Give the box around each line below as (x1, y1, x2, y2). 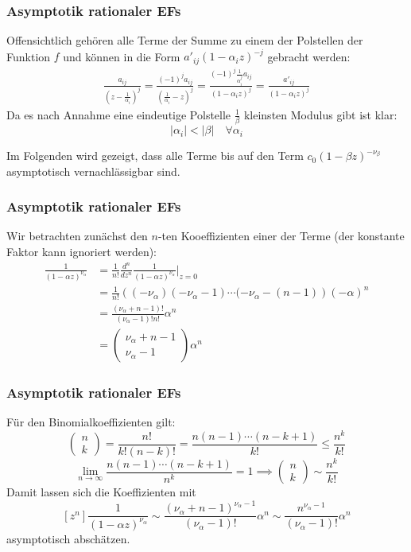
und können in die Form (63, 48, 180, 64)
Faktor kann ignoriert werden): (6, 243, 157, 260)
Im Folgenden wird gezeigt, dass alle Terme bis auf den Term (6, 147, 304, 164)
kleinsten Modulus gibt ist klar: (243, 106, 397, 122)
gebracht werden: (267, 48, 351, 64)
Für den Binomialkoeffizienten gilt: (6, 413, 176, 430)
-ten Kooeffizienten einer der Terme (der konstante (157, 227, 405, 244)
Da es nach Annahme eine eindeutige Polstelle (6, 106, 231, 122)
